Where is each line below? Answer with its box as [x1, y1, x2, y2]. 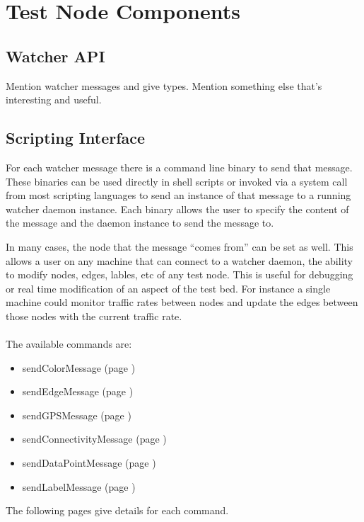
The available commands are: [6, 336, 132, 351]
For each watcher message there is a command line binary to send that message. [6, 159, 353, 174]
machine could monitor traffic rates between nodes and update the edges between [6, 295, 358, 310]
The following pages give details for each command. [6, 503, 229, 518]
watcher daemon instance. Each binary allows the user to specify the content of [6, 201, 349, 216]
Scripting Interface [6, 127, 146, 149]
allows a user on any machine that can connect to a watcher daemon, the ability [6, 253, 353, 268]
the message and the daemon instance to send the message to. [6, 215, 274, 230]
